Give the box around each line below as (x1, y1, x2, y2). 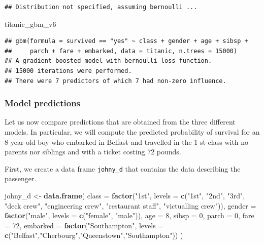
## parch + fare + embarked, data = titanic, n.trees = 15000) (5, 47, 238, 55)
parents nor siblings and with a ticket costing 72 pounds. (5, 146, 181, 157)
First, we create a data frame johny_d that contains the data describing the (5, 163, 241, 174)
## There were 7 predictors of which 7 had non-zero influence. (5, 77, 226, 85)
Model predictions (5, 97, 81, 109)
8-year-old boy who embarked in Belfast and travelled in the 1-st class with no (5, 136, 249, 147)
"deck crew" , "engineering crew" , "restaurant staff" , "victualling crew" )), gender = (5, 200, 256, 211)
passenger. (5, 173, 37, 184)
